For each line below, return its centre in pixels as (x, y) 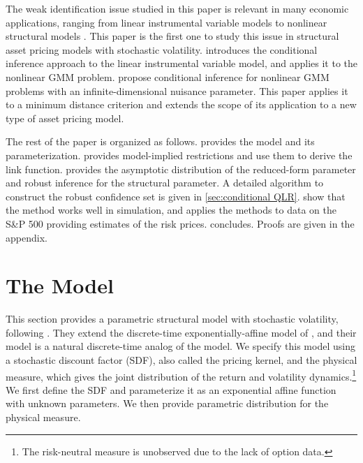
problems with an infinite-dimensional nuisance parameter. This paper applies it (177, 90)
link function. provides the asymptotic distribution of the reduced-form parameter (181, 169)
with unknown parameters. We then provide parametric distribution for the (167, 403)
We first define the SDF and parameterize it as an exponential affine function (171, 389)
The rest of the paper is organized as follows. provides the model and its (160, 141)
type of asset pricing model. (65, 118)
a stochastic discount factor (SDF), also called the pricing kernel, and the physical (181, 360)
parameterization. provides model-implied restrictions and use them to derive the (179, 155)
